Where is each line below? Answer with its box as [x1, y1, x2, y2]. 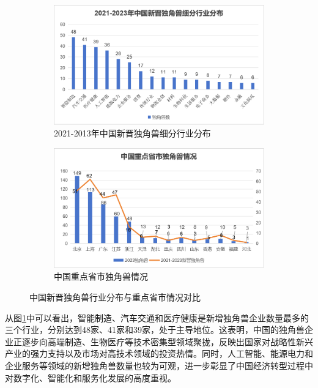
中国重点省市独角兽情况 [54, 270, 148, 283]
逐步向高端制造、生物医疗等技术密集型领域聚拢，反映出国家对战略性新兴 [21, 335, 313, 348]
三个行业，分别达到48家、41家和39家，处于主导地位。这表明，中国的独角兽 [5, 323, 305, 336]
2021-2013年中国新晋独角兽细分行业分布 [54, 127, 211, 140]
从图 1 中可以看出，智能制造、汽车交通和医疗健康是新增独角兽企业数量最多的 [5, 311, 309, 324]
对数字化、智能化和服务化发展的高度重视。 [5, 371, 176, 384]
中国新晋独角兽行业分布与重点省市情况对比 [29, 291, 201, 304]
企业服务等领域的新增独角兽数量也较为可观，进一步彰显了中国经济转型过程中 [5, 359, 313, 372]
